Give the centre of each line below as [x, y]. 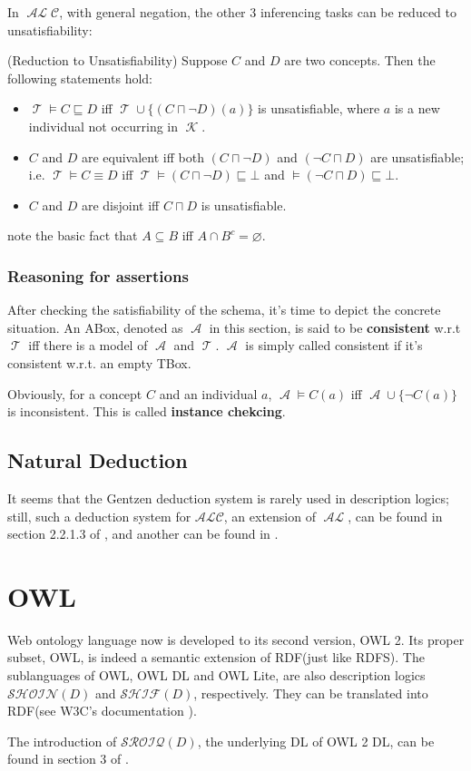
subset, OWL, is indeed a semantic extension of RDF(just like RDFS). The [216, 657]
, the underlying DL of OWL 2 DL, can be [316, 741]
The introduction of [62, 741]
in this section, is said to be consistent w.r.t [335, 327]
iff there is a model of [88, 345]
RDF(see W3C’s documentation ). [102, 711]
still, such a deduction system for [99, 516]
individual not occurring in [103, 126]
